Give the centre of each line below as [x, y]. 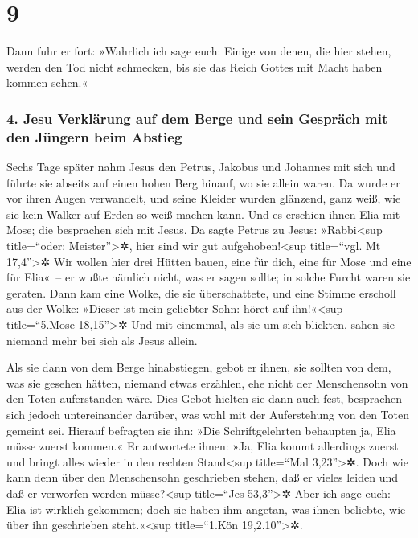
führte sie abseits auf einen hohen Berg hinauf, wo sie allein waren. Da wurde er [203, 182]
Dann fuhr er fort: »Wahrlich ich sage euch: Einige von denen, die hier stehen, [199, 51]
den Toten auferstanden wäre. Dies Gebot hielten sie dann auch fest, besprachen [204, 398]
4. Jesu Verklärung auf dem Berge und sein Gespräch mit [197, 118]
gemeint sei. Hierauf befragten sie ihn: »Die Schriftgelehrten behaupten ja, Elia [201, 430]
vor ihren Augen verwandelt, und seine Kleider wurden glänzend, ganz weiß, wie [204, 198]
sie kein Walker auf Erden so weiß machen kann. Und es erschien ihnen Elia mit [203, 214]
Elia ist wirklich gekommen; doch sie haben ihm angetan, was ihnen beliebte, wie [206, 509]
